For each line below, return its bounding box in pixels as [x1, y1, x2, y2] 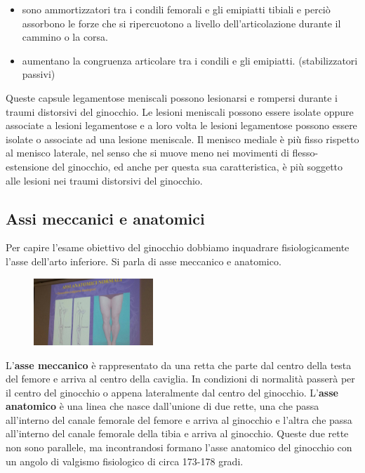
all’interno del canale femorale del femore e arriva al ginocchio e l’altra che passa [6, 412, 352, 427]
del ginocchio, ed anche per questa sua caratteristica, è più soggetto [52, 159, 343, 173]
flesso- [292, 145, 319, 160]
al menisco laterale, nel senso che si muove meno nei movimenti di [6, 145, 289, 160]
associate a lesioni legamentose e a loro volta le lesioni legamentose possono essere [6, 118, 357, 133]
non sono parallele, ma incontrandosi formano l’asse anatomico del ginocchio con [6, 440, 352, 455]
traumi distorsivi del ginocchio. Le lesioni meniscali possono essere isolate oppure [6, 104, 354, 119]
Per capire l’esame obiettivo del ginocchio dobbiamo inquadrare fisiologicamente [6, 240, 350, 255]
